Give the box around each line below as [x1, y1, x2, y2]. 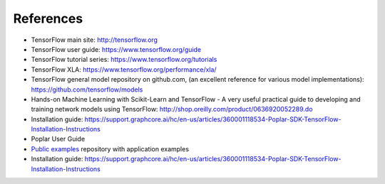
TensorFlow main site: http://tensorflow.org [31, 36, 158, 44]
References [13, 11, 83, 26]
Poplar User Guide [31, 135, 86, 144]
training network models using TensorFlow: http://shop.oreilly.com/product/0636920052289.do [31, 105, 313, 114]
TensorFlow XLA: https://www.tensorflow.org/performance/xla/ [31, 65, 217, 74]
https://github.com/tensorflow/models [31, 85, 143, 94]
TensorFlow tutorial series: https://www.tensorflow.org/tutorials [31, 55, 217, 64]
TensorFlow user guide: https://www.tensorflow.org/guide [31, 45, 202, 53]
